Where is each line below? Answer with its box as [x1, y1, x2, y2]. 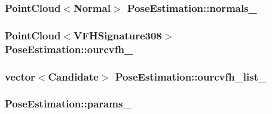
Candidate [48, 69, 99, 84]
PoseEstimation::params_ [5, 96, 132, 111]
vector [5, 69, 35, 84]
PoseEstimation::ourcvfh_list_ [115, 69, 267, 84]
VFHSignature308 [73, 27, 162, 42]
